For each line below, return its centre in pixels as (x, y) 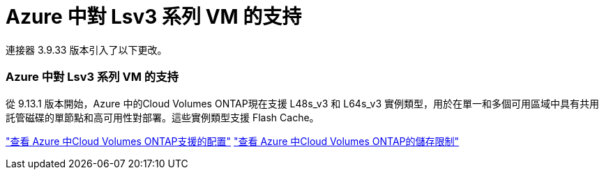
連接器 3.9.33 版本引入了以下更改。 (86, 50)
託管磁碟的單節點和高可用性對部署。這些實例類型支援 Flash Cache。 (163, 117)
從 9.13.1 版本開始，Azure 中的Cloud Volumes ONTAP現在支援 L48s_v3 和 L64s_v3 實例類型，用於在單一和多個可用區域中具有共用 (303, 103)
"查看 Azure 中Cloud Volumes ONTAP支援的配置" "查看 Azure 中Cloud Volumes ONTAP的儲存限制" (233, 141)
